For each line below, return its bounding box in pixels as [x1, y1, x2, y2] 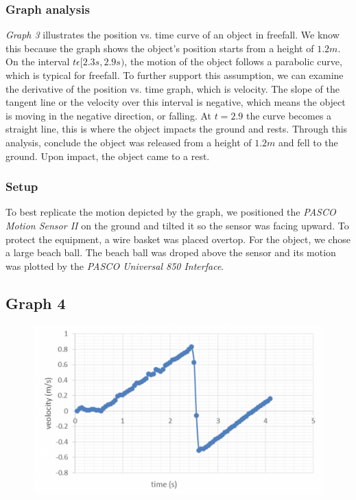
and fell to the [278, 135, 338, 149]
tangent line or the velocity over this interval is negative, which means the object [5, 95, 346, 109]
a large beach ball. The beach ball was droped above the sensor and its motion [5, 245, 336, 260]
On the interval [5, 54, 70, 69]
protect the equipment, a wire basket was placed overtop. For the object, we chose [5, 231, 351, 246]
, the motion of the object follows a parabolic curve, [124, 54, 342, 69]
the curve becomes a [246, 108, 332, 122]
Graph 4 [5, 292, 66, 313]
